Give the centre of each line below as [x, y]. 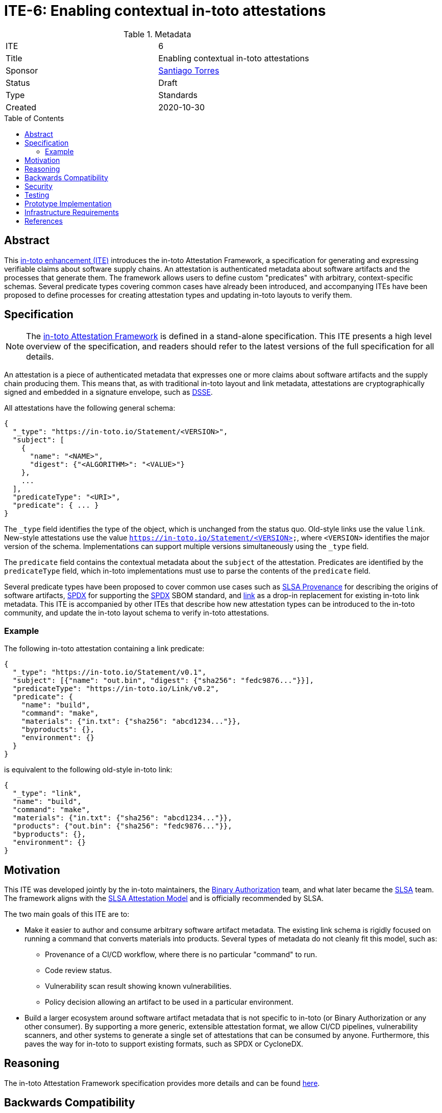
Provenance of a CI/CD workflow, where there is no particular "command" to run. [181, 955]
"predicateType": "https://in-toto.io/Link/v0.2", [116, 689]
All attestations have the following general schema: [90, 408]
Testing [37, 195]
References [44, 221]
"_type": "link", [47, 794]
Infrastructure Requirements [72, 212]
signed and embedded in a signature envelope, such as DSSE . [108, 392]
